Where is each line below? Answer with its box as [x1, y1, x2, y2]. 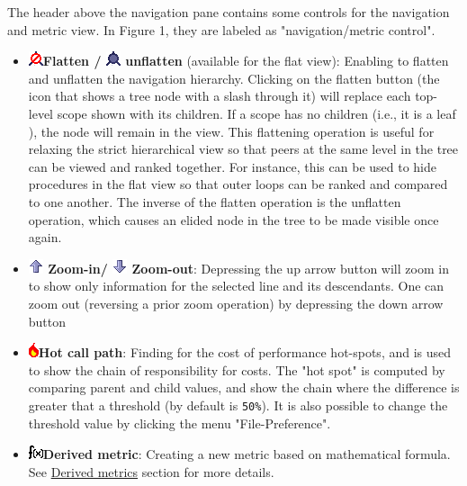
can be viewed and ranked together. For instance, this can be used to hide [28, 157, 437, 175]
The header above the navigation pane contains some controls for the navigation [7, 3, 450, 21]
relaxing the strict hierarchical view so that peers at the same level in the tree [28, 139, 459, 158]
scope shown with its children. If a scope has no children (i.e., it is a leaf [57, 103, 456, 122]
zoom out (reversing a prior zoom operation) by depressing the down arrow [28, 293, 444, 312]
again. [28, 228, 62, 247]
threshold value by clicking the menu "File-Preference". [28, 413, 331, 432]
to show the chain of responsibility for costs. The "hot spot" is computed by [28, 360, 445, 379]
